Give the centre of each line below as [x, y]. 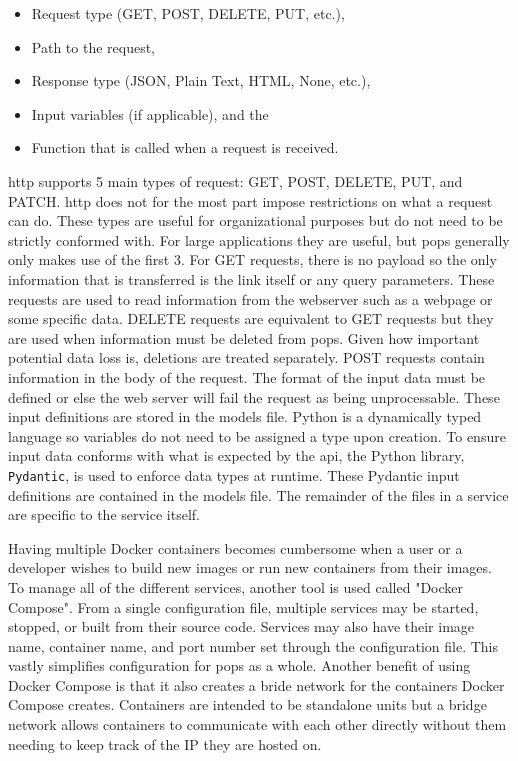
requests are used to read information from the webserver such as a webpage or [250, 298]
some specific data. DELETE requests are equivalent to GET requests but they [251, 318]
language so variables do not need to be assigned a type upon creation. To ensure [257, 435]
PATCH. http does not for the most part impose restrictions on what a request [250, 200]
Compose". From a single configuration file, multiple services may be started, [243, 606]
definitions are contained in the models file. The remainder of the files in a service [258, 494]
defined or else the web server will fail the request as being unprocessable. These [254, 396]
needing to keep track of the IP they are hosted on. [165, 743]
